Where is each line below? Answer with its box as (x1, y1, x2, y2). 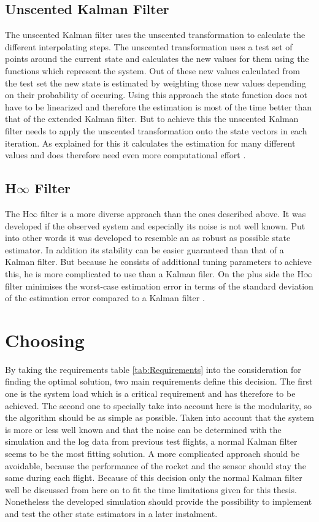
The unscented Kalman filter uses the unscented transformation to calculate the (5, 28, 306, 41)
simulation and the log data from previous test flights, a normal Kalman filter (5, 435, 298, 448)
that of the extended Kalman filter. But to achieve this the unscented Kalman (5, 112, 299, 125)
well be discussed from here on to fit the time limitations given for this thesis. (5, 483, 297, 496)
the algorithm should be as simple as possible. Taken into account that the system (5, 411, 314, 424)
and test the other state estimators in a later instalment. (5, 507, 218, 520)
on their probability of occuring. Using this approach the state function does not (5, 88, 307, 101)
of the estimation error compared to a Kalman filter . (5, 291, 205, 304)
